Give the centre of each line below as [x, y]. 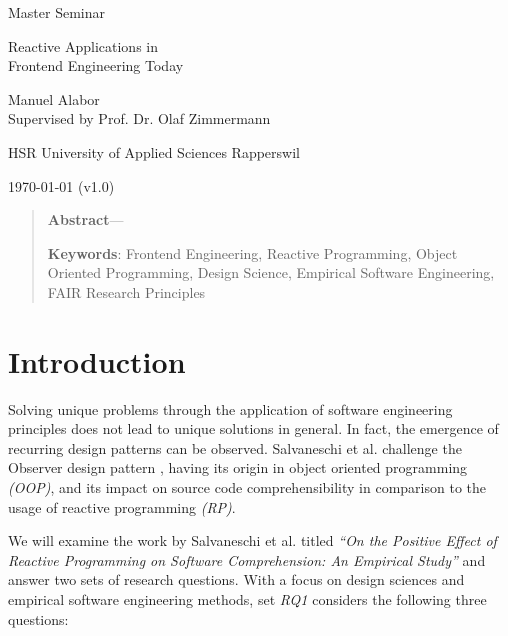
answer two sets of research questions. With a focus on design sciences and [236, 579]
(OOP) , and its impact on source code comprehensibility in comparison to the [247, 487]
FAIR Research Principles [126, 291]
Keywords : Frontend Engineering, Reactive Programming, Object [252, 252]
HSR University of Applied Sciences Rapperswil [154, 151]
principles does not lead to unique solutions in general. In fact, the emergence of [253, 428]
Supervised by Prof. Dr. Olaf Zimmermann [139, 118]
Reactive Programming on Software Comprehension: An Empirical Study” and [247, 559]
